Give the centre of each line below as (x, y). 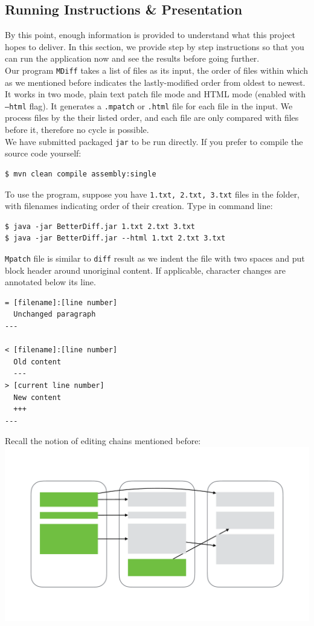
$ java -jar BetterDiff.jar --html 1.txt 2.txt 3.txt (115, 238)
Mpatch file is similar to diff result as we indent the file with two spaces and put (155, 258)
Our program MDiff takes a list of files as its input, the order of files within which (156, 70)
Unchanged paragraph (55, 315)
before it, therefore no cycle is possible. (77, 130)
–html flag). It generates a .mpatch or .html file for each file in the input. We (149, 105)
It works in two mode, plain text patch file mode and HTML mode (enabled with (155, 94)
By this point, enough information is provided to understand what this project (150, 35)
